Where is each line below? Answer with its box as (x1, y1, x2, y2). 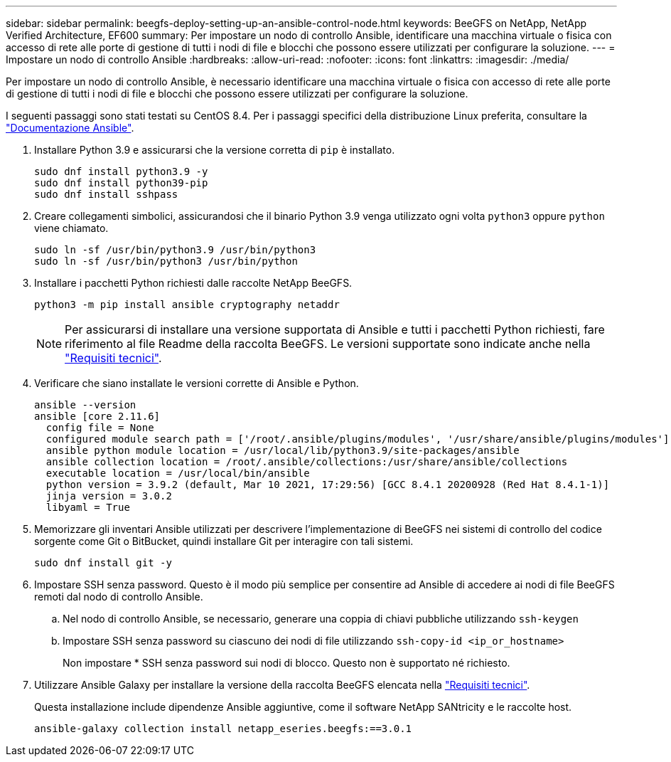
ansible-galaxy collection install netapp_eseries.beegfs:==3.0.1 (34, 723, 412, 734)
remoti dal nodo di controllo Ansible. (34, 591, 203, 603)
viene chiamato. (34, 222, 109, 234)
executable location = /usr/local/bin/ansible (45, 467, 310, 479)
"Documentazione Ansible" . (6, 122, 134, 134)
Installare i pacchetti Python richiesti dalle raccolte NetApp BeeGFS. (34, 277, 353, 289)
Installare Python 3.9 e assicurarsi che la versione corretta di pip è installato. (34, 144, 395, 156)
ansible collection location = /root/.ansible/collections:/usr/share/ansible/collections (45, 456, 568, 467)
